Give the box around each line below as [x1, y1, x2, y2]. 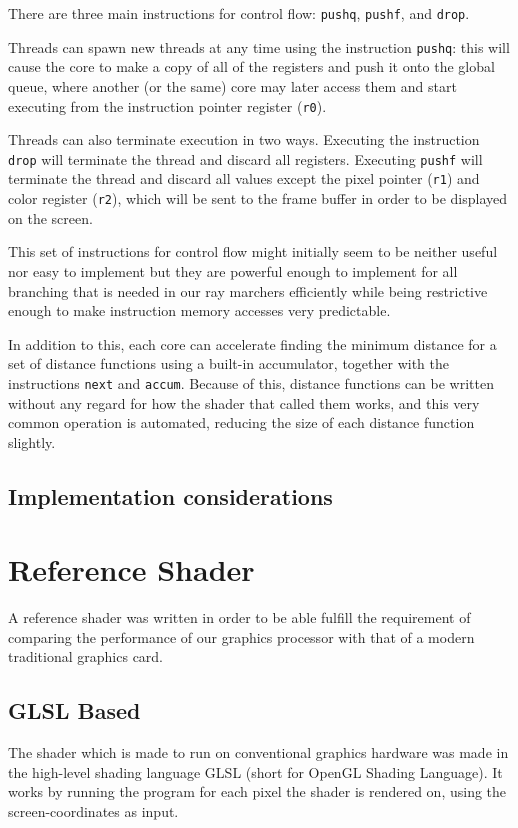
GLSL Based [8, 695, 141, 726]
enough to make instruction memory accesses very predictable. [8, 300, 391, 321]
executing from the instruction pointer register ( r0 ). [8, 95, 327, 116]
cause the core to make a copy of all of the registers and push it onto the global [8, 56, 495, 77]
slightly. [8, 431, 56, 452]
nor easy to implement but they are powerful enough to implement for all [8, 260, 458, 281]
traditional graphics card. [8, 646, 164, 667]
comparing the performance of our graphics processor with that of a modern [8, 626, 475, 647]
